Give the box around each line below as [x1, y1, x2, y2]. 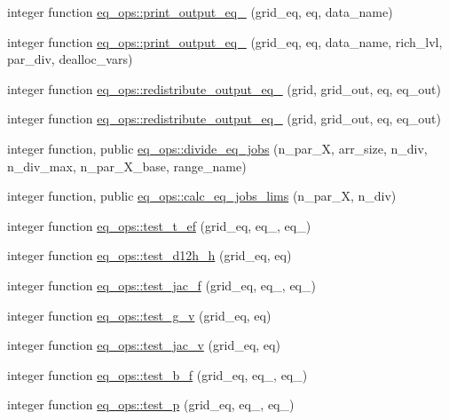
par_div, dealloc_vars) [7, 50, 133, 68]
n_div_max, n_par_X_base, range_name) [7, 156, 247, 175]
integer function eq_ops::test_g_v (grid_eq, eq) [7, 305, 272, 324]
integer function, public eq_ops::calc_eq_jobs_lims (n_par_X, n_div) [7, 186, 397, 205]
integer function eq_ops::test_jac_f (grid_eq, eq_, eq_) [7, 275, 316, 294]
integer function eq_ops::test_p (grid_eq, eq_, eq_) [7, 395, 295, 414]
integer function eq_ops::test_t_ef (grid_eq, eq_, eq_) [7, 216, 311, 234]
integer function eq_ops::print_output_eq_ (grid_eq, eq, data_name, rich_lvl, [7, 32, 443, 51]
